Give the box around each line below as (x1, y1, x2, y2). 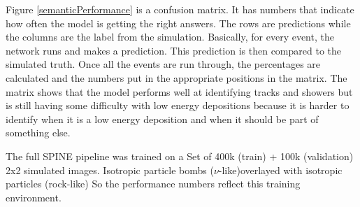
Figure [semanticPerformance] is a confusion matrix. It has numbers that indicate (6, 2, 354, 16)
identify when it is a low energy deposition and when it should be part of (6, 111, 319, 126)
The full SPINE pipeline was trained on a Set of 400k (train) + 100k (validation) (6, 148, 354, 163)
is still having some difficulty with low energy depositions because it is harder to (6, 98, 350, 113)
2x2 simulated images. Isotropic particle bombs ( (6, 162, 214, 177)
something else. (6, 125, 71, 140)
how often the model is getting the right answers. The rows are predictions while (6, 15, 351, 30)
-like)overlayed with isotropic (218, 162, 343, 177)
